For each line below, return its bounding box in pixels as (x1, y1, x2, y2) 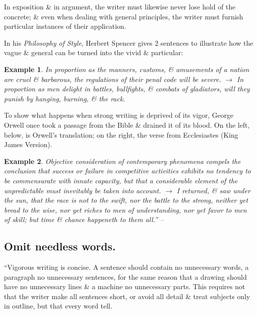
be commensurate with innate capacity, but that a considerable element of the (4, 175, 238, 185)
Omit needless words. (4, 238, 116, 254)
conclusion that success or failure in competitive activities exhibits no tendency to (4, 165, 251, 176)
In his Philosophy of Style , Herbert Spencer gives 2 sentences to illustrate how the (4, 37, 254, 48)
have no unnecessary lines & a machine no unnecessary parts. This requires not (4, 281, 245, 292)
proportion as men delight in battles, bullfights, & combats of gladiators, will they (4, 83, 250, 94)
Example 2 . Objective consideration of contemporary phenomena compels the (4, 156, 241, 166)
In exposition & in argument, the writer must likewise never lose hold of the (4, 1, 236, 11)
